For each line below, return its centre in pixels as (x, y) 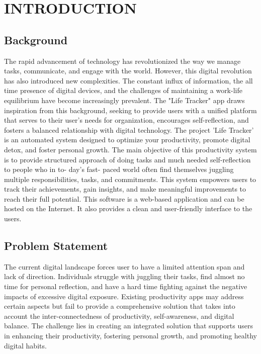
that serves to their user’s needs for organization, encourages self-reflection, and (126, 120)
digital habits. (25, 345)
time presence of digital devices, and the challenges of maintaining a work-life (123, 90)
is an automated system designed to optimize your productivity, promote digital (127, 140)
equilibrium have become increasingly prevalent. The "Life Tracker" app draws (124, 100)
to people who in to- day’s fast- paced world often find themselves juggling (119, 169)
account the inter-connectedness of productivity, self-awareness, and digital (119, 316)
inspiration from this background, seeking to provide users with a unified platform (130, 110)
